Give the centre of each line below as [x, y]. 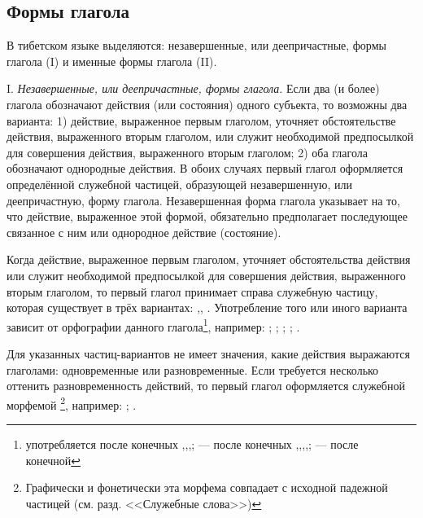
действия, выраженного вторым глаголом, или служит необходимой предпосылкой [210, 136]
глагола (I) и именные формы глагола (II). [112, 61]
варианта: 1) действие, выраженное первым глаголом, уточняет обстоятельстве [201, 120]
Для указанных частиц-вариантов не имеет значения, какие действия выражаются [209, 353]
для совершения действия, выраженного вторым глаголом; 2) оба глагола [187, 152]
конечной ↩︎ [53, 460]
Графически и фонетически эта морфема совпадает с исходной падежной [207, 487]
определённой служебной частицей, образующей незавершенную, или [180, 184]
